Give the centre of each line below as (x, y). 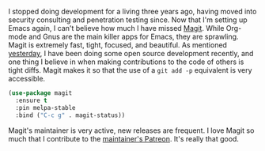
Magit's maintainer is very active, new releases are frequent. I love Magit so (131, 130)
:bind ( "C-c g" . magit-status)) (70, 115)
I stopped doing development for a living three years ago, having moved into (132, 11)
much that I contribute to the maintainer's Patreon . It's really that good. (124, 138)
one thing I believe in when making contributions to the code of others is (126, 62)
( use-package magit (40, 93)
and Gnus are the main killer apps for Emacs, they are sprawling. (134, 36)
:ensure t (31, 100)
